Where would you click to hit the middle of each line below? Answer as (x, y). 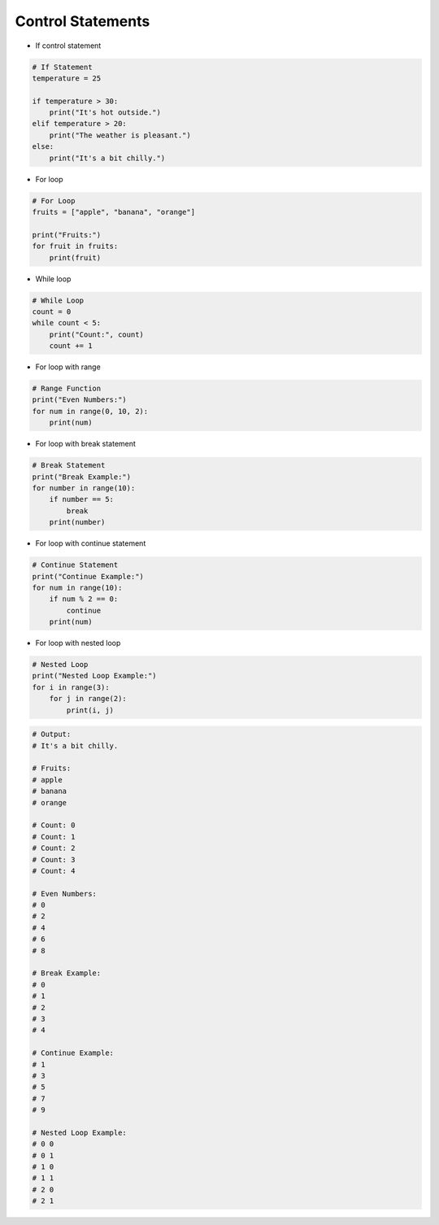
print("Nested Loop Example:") (95, 676)
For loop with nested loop (78, 643)
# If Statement (62, 67)
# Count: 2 (54, 848)
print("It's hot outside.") (105, 113)
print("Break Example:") (82, 477)
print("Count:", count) (96, 334)
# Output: (52, 735)
